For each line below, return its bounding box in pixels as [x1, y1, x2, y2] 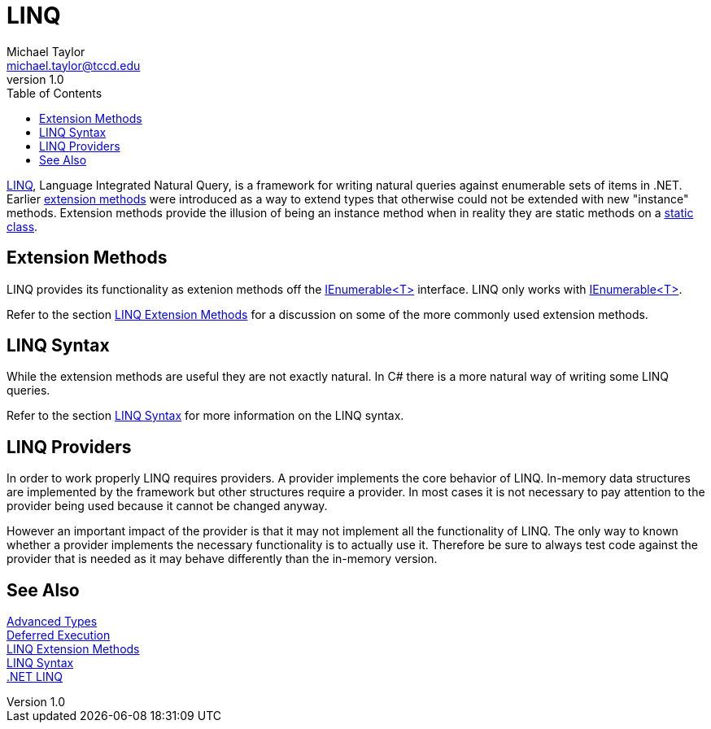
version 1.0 [7, 72, 64, 86]
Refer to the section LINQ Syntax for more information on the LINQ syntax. [7, 408, 404, 423]
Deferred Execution [7, 628, 111, 643]
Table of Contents [7, 85, 103, 100]
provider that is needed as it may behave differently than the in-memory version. [7, 552, 438, 566]
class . [7, 219, 38, 234]
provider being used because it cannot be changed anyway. [7, 499, 328, 513]
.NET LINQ [7, 670, 63, 684]
